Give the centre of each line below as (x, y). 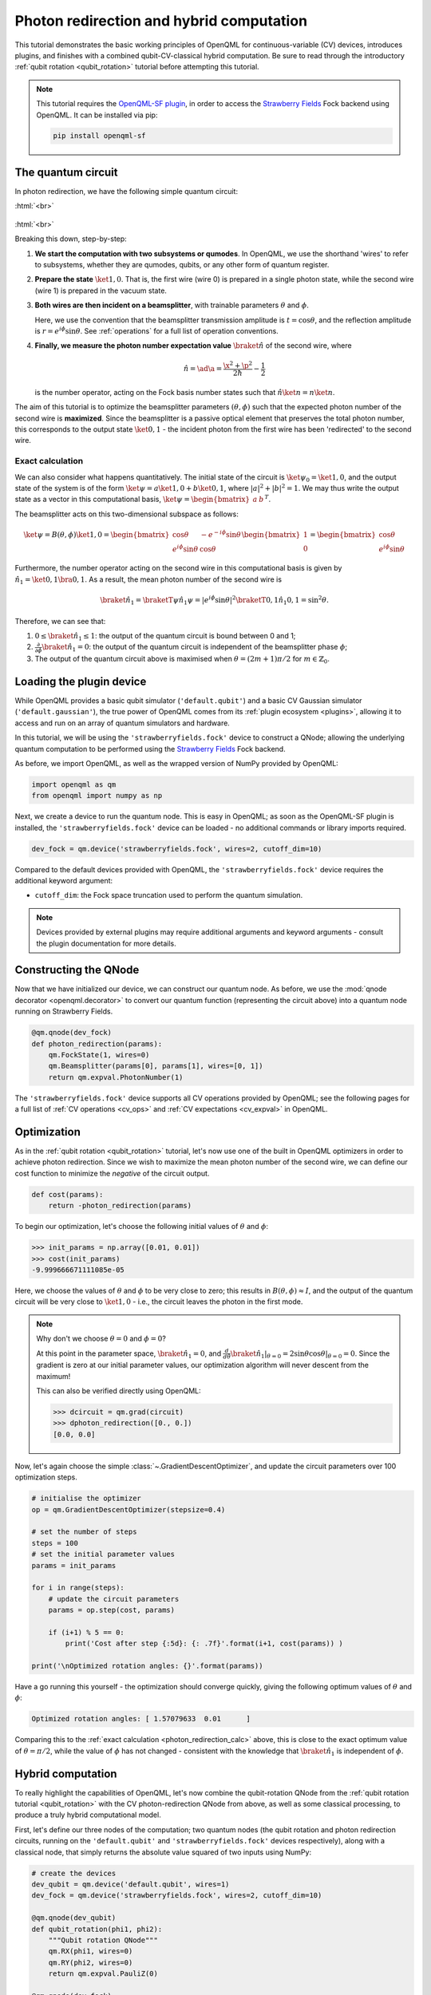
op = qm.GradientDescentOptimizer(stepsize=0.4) (129, 1509)
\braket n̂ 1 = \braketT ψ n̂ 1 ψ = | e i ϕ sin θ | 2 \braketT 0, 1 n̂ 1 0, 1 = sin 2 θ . (215, 600)
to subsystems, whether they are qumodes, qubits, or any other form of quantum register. (182, 264)
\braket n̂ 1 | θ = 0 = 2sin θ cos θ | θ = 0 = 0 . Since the (310, 1354)
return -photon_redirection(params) (120, 1206)
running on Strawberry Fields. (64, 1011)
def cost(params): (67, 1194)
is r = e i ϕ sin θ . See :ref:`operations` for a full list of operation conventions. (156, 330)
